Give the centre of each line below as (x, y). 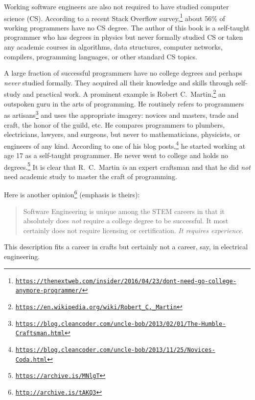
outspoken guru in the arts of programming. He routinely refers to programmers (124, 103)
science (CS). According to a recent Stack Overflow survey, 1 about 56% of (115, 17)
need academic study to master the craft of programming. (91, 176)
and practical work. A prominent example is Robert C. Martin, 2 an (124, 93)
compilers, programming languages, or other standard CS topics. (101, 56)
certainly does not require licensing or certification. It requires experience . (133, 230)
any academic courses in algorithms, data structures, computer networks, (113, 47)
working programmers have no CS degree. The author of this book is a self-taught (127, 27)
